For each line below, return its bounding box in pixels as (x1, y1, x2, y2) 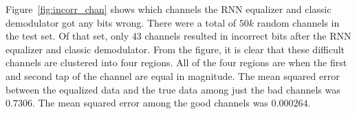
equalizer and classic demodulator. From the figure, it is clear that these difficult (6, 42, 345, 56)
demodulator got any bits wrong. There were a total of (6, 15, 237, 29)
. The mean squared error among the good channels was (32, 96, 268, 110)
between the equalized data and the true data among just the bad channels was (6, 82, 340, 96)
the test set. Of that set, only (6, 29, 129, 43)
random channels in (257, 15, 340, 29)
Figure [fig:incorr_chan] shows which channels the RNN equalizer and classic (6, 2, 332, 16)
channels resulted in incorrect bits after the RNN (144, 29, 351, 43)
